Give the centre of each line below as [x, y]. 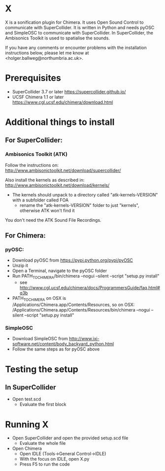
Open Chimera [27, 449]
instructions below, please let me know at [47, 53]
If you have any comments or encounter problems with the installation [76, 47]
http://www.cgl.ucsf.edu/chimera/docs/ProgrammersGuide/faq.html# [90, 288]
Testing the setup [42, 369]
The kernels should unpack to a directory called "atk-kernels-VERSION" [85, 195]
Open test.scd [27, 399]
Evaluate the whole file [43, 443]
